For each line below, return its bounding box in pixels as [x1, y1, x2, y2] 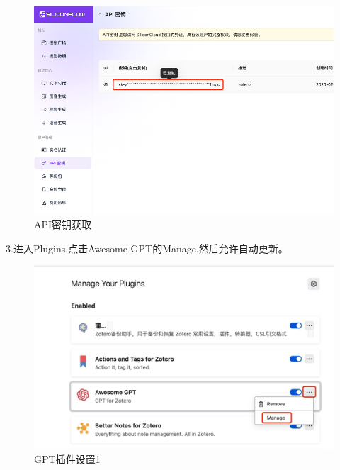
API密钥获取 [34, 217, 92, 232]
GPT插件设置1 [34, 451, 101, 466]
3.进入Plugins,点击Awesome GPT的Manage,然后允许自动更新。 [6, 240, 288, 255]
